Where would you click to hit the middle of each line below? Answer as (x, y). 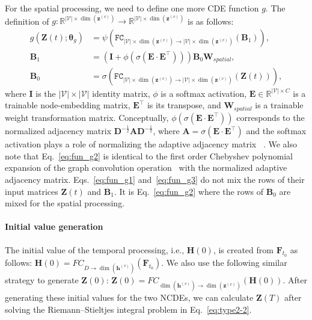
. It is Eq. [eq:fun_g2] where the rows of (189, 191)
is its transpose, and (184, 105)
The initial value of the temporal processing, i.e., (95, 249)
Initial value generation (54, 226)
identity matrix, (121, 93)
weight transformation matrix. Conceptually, (87, 117)
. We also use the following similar (224, 262)
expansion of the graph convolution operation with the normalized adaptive (146, 168)
